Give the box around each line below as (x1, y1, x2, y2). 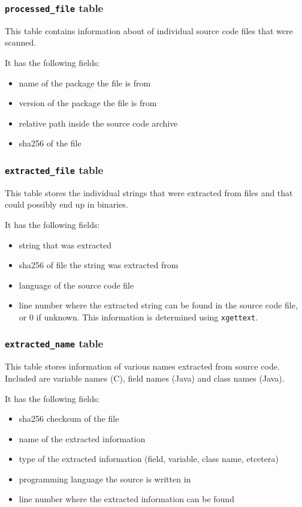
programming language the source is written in (19, 472, 191, 485)
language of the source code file (19, 278, 134, 291)
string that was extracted (19, 238, 112, 251)
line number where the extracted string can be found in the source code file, (19, 299, 298, 311)
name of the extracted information (19, 432, 146, 445)
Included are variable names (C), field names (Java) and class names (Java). (5, 371, 285, 384)
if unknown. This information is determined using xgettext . (36, 310, 258, 323)
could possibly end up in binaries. (5, 198, 128, 211)
